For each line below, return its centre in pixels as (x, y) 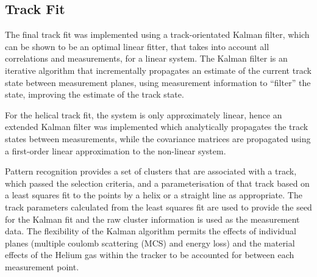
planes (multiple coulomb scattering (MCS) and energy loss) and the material (150, 243)
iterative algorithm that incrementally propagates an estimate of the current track (158, 70)
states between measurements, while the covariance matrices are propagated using (158, 138)
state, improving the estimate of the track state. (94, 94)
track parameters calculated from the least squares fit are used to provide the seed (158, 207)
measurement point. (42, 266)
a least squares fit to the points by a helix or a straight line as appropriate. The (154, 195)
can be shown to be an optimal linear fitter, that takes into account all (137, 46)
